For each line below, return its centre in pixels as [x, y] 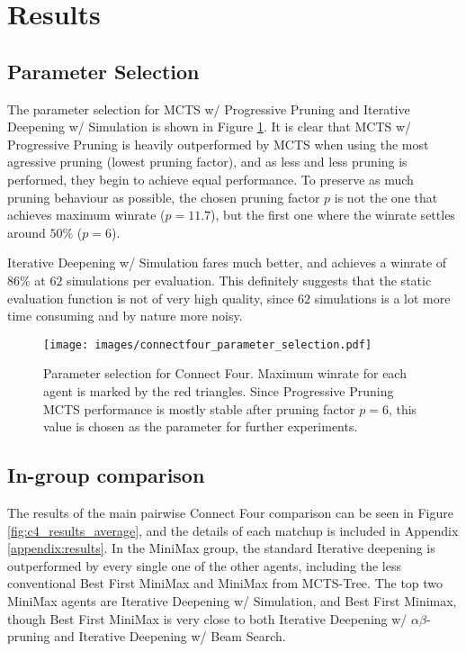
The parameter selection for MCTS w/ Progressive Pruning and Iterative [209, 109]
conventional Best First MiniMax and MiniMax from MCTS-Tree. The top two [225, 583]
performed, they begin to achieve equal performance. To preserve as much [211, 179]
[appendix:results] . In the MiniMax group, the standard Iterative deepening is [221, 548]
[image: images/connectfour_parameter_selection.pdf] [208, 344]
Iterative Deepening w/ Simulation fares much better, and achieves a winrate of [227, 263]
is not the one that [386, 197]
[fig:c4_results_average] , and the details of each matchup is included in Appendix [233, 530]
